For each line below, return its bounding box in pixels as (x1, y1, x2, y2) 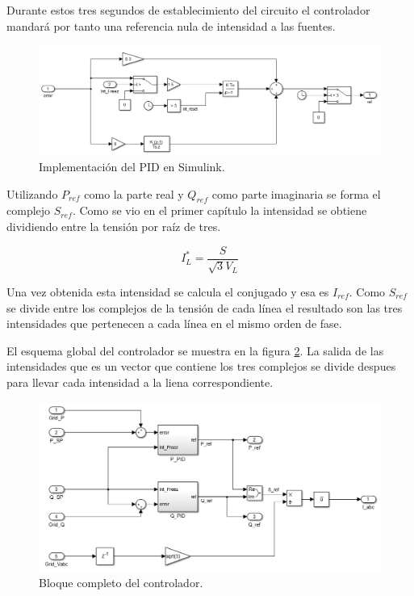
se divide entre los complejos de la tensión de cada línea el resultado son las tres (6, 299, 403, 316)
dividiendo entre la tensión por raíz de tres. (6, 217, 221, 234)
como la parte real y (84, 185, 184, 202)
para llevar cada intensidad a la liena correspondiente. (6, 374, 274, 390)
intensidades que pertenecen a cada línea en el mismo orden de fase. (6, 315, 342, 332)
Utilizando (6, 185, 58, 202)
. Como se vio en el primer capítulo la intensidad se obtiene (72, 202, 367, 219)
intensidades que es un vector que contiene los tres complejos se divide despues (6, 358, 396, 375)
